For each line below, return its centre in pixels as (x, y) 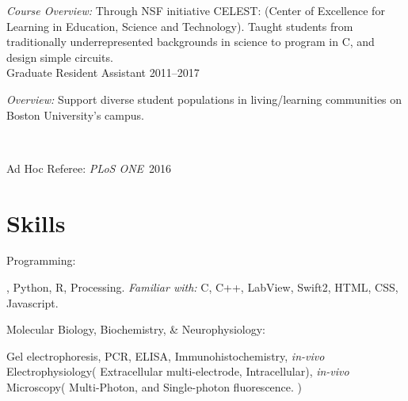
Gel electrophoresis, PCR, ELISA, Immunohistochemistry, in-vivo (166, 355)
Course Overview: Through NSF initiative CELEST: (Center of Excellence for (196, 10)
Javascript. (32, 302)
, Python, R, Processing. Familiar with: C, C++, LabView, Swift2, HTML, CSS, (202, 287)
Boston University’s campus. (75, 115)
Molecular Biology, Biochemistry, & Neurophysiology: (136, 329)
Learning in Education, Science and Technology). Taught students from (180, 26)
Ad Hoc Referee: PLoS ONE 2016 (89, 168)
